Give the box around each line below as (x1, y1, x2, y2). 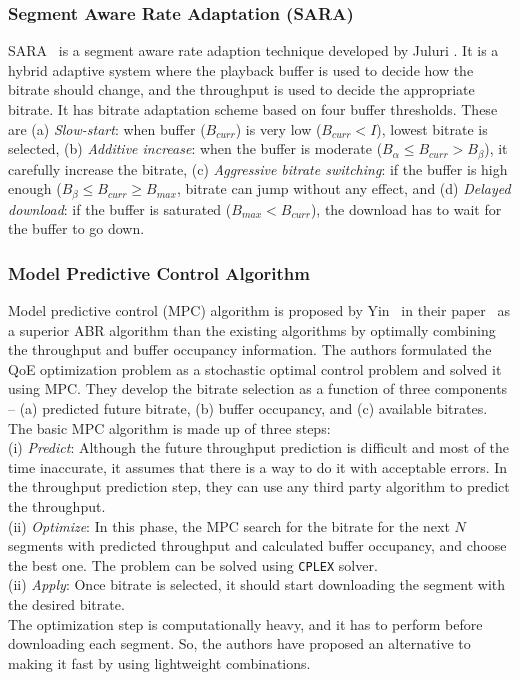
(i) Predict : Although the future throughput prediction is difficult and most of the (8, 437, 510, 458)
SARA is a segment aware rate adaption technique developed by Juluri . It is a (8, 40, 499, 61)
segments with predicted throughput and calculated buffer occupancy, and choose (8, 535, 507, 556)
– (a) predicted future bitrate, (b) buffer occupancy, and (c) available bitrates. (8, 398, 488, 419)
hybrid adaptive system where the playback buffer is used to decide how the (8, 59, 474, 80)
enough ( (8, 178, 62, 199)
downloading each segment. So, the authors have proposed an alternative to (8, 633, 471, 654)
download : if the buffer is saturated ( (8, 198, 232, 219)
